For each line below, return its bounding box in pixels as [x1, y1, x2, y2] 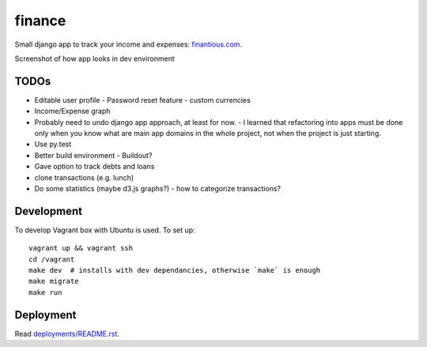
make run [28, 288, 62, 296]
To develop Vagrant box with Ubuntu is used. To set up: [14, 225, 195, 235]
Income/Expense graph [34, 107, 111, 116]
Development [14, 204, 83, 217]
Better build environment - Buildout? [34, 150, 153, 160]
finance [14, 12, 66, 29]
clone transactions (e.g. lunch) [34, 172, 134, 182]
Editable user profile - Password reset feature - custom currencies [34, 95, 251, 104]
